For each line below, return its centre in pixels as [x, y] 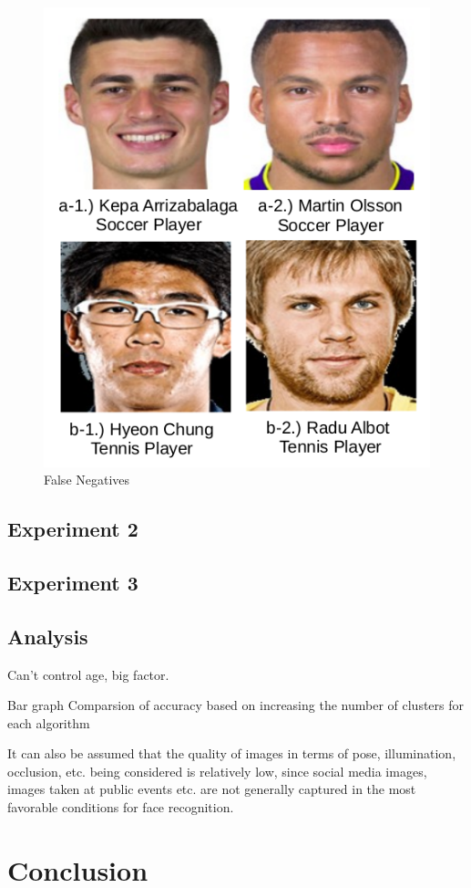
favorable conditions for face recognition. [121, 807]
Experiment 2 [73, 529]
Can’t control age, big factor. [88, 674]
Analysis [48, 636]
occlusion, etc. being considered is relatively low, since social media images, [217, 771]
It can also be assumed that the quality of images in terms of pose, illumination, [232, 753]
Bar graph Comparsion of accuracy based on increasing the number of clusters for [236, 705]
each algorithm [49, 722]
